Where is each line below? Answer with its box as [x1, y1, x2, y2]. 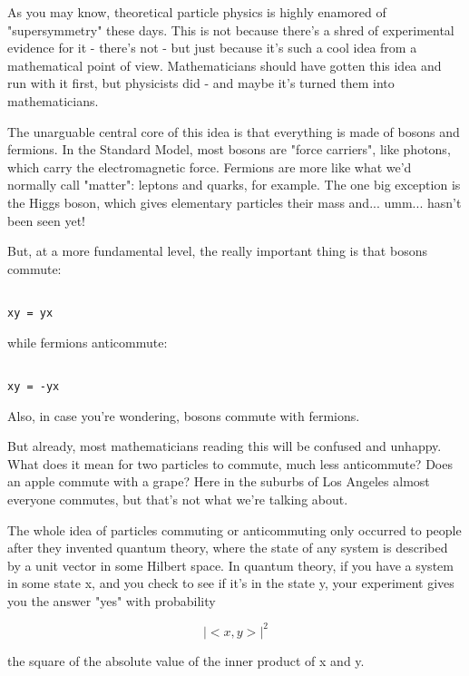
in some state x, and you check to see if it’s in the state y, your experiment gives [7, 573, 454, 593]
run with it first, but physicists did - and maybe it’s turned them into [7, 73, 395, 93]
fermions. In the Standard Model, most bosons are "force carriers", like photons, [7, 140, 451, 159]
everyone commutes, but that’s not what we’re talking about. [7, 489, 348, 508]
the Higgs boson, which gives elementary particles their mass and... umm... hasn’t [7, 192, 462, 211]
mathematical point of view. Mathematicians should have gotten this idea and [7, 55, 442, 74]
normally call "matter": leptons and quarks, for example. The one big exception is [7, 175, 461, 194]
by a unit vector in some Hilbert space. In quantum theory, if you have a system [7, 555, 454, 574]
